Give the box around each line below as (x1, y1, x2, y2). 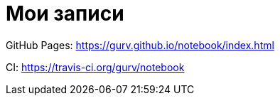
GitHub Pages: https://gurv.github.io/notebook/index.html (6, 38, 274, 51)
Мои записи (6, 1, 124, 26)
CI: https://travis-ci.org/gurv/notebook (6, 60, 185, 73)
